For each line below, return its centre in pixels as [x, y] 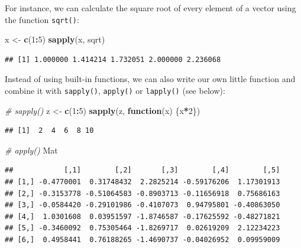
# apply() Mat [31, 150]
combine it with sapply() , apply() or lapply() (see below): [115, 91]
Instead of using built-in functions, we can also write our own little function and [150, 79]
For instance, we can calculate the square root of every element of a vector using [150, 8]
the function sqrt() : [42, 19]
